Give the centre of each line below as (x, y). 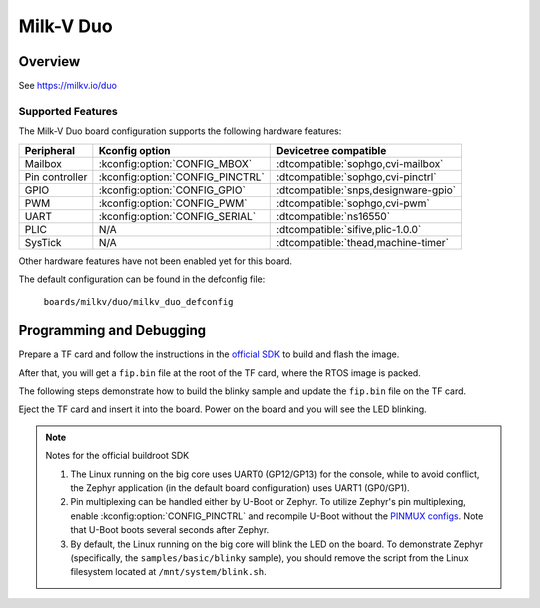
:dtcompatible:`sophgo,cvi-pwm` (352, 203)
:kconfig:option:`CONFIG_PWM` (173, 203)
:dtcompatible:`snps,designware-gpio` (366, 190)
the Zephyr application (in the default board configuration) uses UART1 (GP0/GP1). (240, 488)
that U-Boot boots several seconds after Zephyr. (170, 530)
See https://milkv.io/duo (67, 86)
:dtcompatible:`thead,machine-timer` (362, 242)
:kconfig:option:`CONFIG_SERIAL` (177, 216)
